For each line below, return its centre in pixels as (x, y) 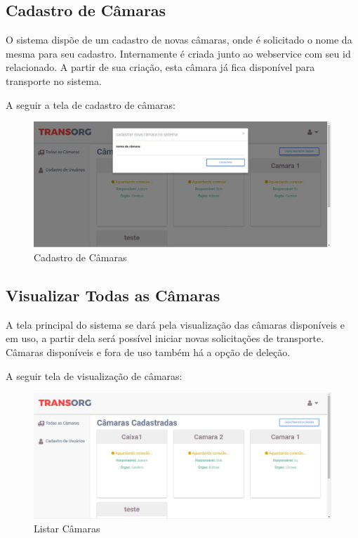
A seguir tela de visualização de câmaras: (94, 375)
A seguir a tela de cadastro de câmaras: (91, 104)
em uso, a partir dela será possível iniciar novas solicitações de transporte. (165, 338)
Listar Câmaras (67, 529)
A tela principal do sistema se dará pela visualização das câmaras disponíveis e (175, 324)
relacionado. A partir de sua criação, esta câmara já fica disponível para (160, 67)
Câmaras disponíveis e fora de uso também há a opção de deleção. (148, 352)
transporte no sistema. (54, 80)
